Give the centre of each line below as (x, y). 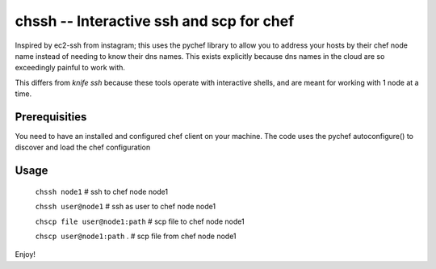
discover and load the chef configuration (83, 147)
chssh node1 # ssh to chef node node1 (102, 191)
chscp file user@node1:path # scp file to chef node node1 (140, 221)
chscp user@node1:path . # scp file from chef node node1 (136, 236)
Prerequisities (51, 117)
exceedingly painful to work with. (70, 68)
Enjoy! (25, 254)
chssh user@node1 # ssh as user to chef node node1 (126, 207)
